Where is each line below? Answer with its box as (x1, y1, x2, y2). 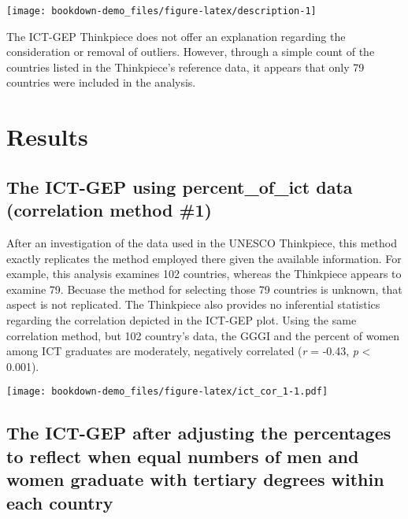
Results (6, 120, 88, 153)
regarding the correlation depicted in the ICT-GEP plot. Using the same (6, 311, 357, 328)
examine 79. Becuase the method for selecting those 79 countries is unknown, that (6, 280, 402, 297)
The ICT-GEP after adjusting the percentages (6, 421, 391, 445)
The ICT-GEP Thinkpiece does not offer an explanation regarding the (6, 28, 346, 44)
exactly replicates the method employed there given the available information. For (6, 250, 402, 266)
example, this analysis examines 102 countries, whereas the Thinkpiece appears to (6, 265, 402, 282)
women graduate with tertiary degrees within (6, 467, 384, 491)
